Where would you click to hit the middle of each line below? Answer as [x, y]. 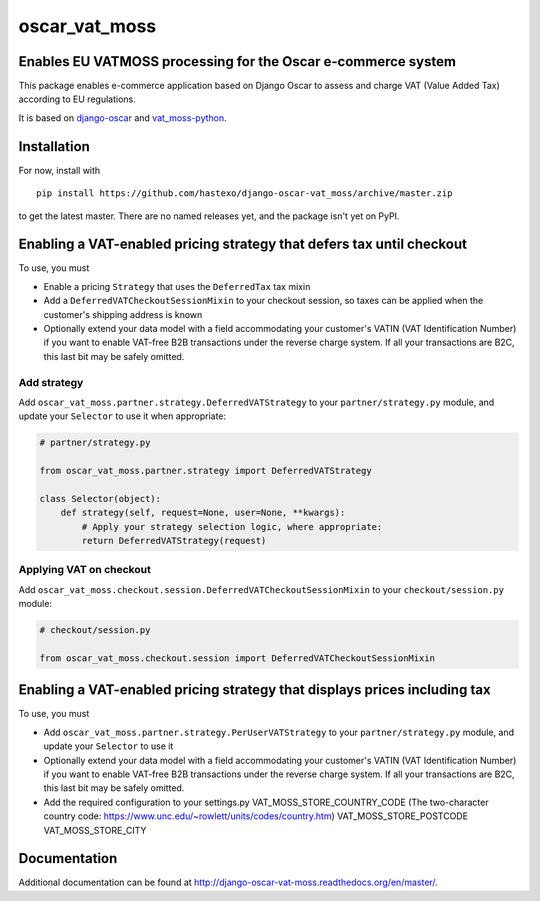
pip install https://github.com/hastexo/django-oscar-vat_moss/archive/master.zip [244, 193]
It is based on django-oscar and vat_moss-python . [122, 117]
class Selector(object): [100, 498]
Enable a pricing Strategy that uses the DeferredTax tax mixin [177, 286]
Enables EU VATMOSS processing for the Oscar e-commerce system [237, 61]
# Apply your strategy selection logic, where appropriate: [232, 526]
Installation [54, 146]
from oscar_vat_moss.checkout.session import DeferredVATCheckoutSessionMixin [237, 658]
